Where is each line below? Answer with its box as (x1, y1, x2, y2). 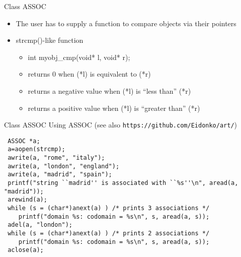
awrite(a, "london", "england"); (8, 162, 120, 170)
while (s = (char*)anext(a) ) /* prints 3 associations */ (8, 205, 210, 212)
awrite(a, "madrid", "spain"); (8, 171, 112, 178)
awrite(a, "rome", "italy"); (8, 154, 105, 162)
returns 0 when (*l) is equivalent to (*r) (28, 69, 151, 79)
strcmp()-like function (16, 35, 84, 45)
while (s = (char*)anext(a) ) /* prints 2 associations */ (8, 230, 210, 237)
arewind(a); (8, 196, 47, 204)
